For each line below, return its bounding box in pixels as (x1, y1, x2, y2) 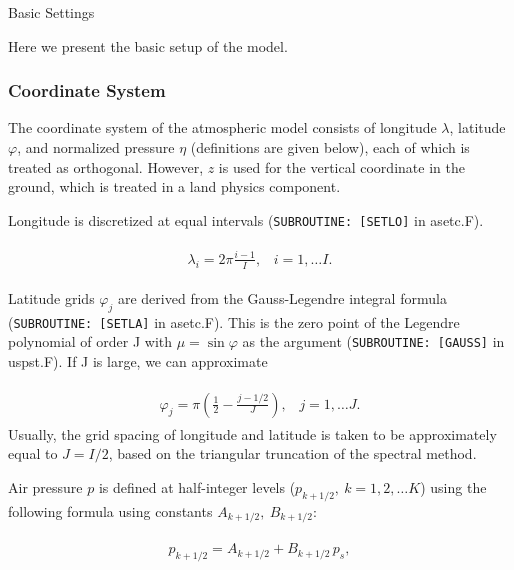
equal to (8, 443, 58, 464)
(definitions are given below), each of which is (190, 137, 470, 157)
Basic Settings (8, 2, 95, 22)
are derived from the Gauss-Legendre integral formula (117, 287, 447, 308)
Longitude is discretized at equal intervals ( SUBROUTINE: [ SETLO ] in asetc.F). (8, 209, 484, 230)
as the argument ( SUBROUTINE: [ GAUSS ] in (242, 331, 505, 352)
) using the (420, 476, 487, 497)
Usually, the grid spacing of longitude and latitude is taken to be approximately (8, 423, 497, 444)
